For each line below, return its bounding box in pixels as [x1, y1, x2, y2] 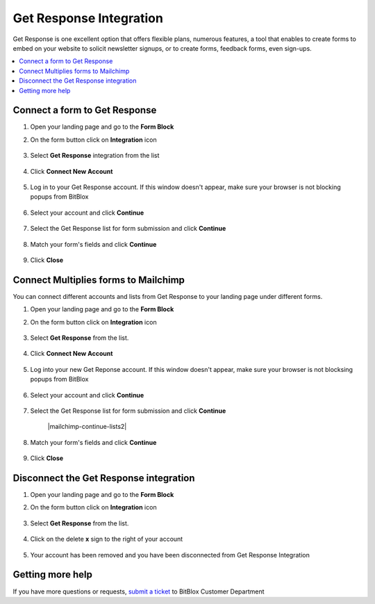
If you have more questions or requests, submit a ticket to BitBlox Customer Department [12, 587, 265, 596]
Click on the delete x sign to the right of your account [30, 535, 183, 544]
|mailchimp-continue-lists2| [47, 423, 127, 431]
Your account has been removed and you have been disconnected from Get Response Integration [30, 550, 310, 559]
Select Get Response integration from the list [30, 152, 160, 160]
